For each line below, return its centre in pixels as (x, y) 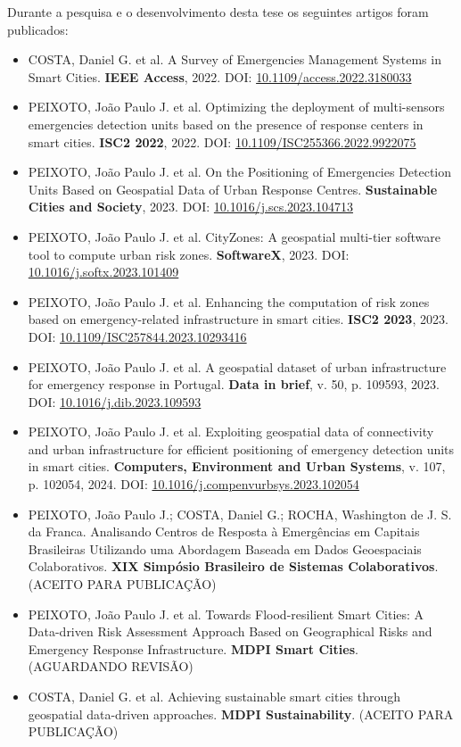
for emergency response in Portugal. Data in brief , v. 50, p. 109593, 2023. (234, 384)
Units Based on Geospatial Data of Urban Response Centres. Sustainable (233, 189)
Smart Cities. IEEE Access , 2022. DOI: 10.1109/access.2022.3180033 (220, 76)
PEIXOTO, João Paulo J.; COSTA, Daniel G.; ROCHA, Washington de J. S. (240, 514)
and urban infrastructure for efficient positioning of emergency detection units (241, 448)
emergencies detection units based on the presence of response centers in (226, 124)
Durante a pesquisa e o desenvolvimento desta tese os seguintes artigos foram (218, 12)
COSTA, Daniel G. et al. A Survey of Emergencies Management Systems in (235, 59)
